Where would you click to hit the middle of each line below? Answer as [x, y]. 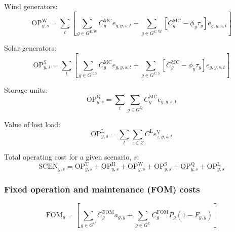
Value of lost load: [32, 124]
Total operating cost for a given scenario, [68, 157]
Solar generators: [30, 48]
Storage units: [26, 89]
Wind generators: [31, 6]
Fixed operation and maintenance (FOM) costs [102, 189]
